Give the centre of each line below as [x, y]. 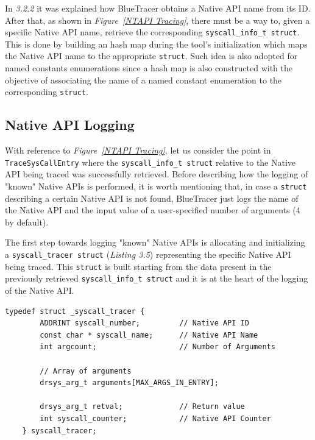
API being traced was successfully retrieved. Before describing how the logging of [157, 174]
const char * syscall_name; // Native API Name [149, 335]
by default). [27, 222]
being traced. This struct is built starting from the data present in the [138, 266]
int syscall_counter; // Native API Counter [155, 418]
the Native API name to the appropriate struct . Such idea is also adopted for [151, 56]
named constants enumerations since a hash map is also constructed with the [149, 68]
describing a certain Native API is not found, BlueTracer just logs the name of [152, 198]
